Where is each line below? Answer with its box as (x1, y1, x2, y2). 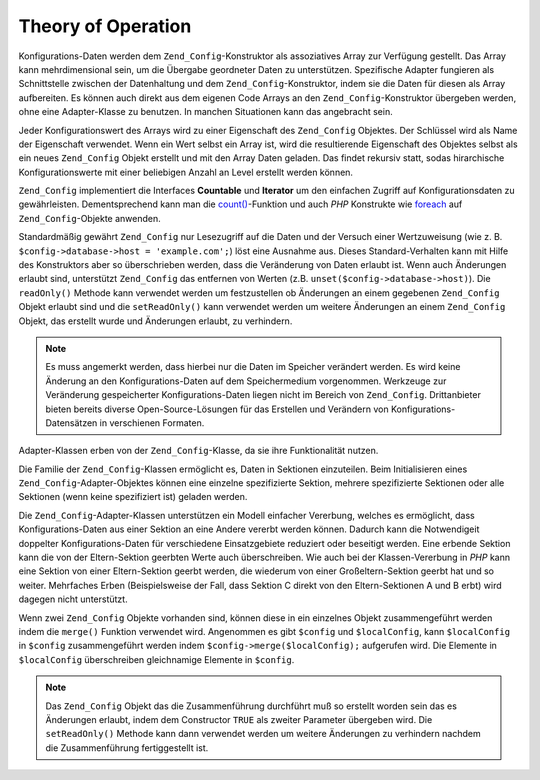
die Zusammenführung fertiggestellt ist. (45, 741, 209, 754)
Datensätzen (45, 416, 98, 429)
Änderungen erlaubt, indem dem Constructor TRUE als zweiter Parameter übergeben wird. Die (45, 713, 433, 725)
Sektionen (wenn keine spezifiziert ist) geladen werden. (18, 491, 248, 503)
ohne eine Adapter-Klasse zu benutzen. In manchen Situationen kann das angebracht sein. (18, 106, 394, 118)
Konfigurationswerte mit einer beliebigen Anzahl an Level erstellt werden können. (18, 166, 354, 178)
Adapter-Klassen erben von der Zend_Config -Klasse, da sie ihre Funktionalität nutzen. (18, 445, 379, 457)
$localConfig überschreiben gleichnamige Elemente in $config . (18, 653, 295, 665)
